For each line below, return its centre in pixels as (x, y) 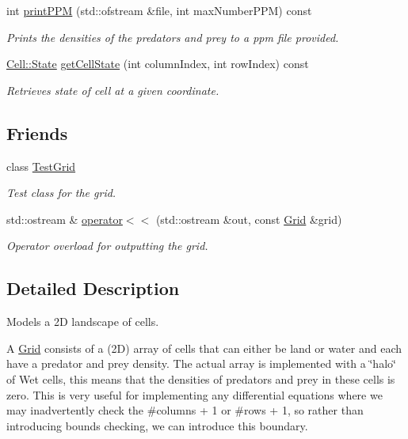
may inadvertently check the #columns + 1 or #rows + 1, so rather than (185, 410)
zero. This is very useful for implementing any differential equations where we (194, 394)
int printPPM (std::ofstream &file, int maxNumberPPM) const (159, 10)
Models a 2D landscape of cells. (83, 322)
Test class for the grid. (61, 193)
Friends (37, 132)
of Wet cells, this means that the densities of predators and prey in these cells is (201, 378)
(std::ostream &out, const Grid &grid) (249, 219)
